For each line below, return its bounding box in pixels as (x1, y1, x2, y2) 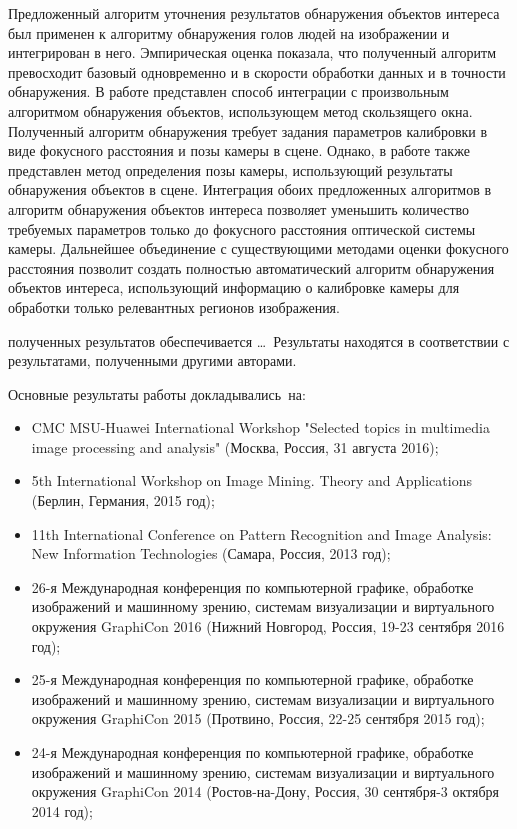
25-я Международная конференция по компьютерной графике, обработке (31, 669, 474, 690)
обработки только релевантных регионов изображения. (8, 296, 340, 317)
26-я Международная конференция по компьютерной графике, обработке (31, 576, 474, 597)
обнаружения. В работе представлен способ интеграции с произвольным (8, 81, 449, 102)
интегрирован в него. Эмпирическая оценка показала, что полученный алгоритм (8, 42, 497, 63)
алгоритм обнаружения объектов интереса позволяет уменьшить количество (8, 198, 470, 219)
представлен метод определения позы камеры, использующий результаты (8, 159, 453, 180)
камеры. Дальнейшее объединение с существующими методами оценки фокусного (8, 238, 509, 259)
